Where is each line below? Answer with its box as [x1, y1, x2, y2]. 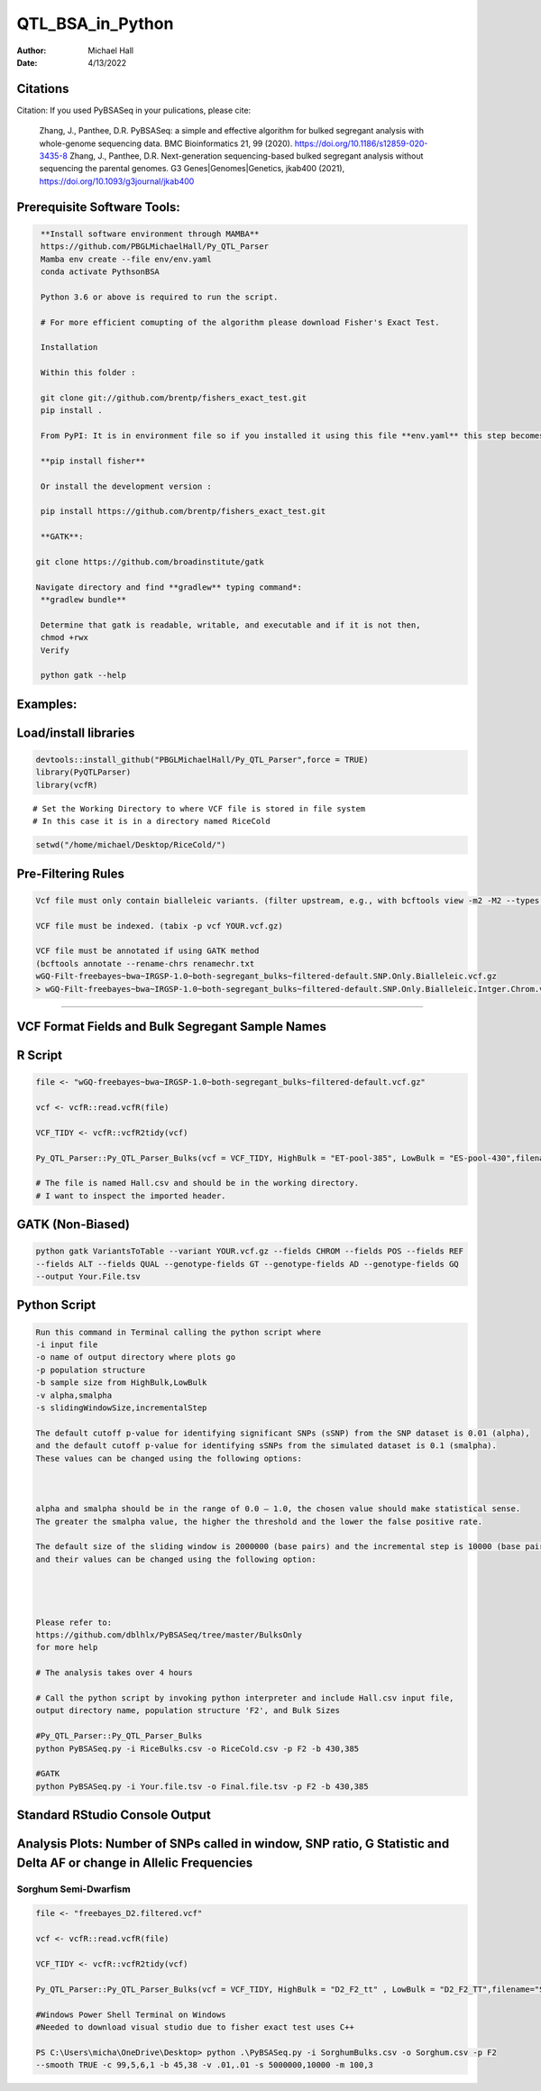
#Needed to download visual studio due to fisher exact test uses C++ [35, 2022, 355, 2032]
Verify [41, 645, 69, 656]
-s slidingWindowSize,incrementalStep [35, 1402, 207, 1413]
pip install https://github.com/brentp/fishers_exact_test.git [41, 506, 326, 517]
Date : [16, 57, 38, 68]
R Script [16, 1047, 63, 1063]
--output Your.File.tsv [35, 1271, 142, 1282]
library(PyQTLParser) [35, 767, 132, 777]
